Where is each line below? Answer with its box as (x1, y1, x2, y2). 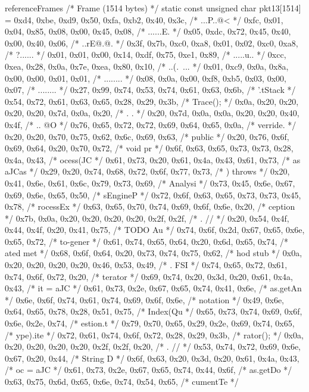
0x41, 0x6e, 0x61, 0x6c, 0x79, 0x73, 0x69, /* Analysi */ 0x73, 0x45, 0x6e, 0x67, (5, 176, 295, 189)
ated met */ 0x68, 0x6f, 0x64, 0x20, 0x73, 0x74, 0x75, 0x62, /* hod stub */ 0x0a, (5, 247, 302, 259)
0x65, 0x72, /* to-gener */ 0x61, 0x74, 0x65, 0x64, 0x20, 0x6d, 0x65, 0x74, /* (5, 235, 289, 247)
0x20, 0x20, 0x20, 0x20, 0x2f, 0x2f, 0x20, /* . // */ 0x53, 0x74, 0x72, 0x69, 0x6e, (5, 340, 301, 353)
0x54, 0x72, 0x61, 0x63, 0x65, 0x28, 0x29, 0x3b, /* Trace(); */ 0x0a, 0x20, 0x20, (5, 95, 299, 107)
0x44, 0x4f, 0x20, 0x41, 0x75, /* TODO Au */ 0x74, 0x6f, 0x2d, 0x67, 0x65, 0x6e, (5, 223, 305, 236)
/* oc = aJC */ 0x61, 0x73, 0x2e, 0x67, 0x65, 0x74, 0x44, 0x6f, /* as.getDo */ (5, 363, 292, 376)
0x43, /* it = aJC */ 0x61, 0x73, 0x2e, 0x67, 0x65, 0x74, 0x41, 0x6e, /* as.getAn (5, 282, 302, 294)
